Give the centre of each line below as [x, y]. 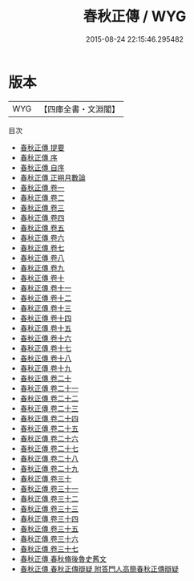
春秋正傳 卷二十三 [49, 408]
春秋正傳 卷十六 [46, 338]
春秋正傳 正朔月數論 [53, 177]
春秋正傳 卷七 [42, 248]
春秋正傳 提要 [42, 147]
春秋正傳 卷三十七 [49, 548]
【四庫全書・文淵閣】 [80, 109]
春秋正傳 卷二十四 [49, 418]
